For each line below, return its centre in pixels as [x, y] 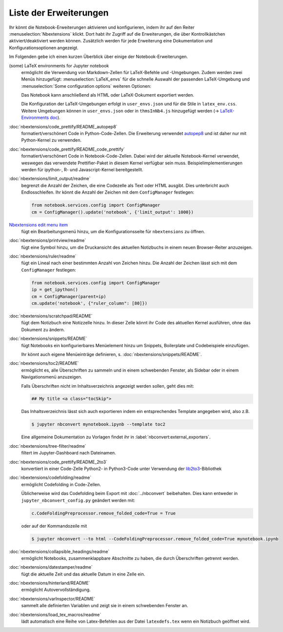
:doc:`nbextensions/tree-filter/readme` [48, 446]
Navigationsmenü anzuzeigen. [52, 377]
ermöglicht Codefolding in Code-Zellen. [61, 484]
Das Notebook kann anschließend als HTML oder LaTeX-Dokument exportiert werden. [108, 95]
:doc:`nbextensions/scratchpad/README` [51, 316]
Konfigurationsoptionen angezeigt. [44, 48]
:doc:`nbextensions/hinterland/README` [50, 583]
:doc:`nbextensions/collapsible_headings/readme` [59, 552]
